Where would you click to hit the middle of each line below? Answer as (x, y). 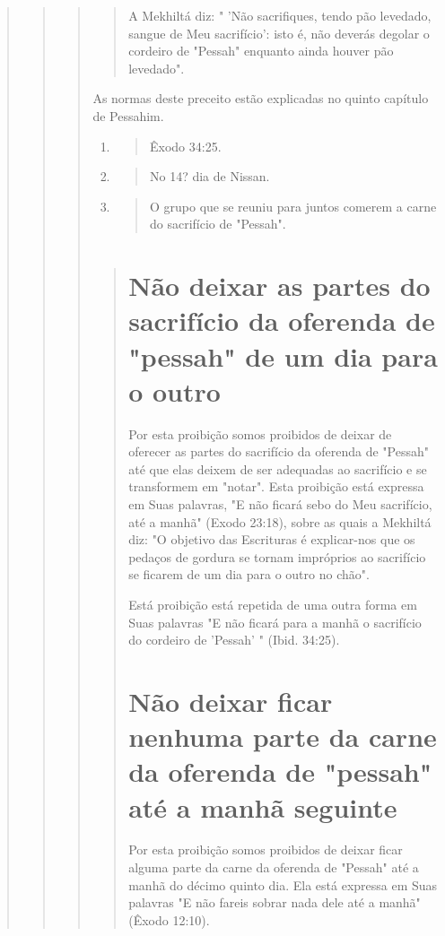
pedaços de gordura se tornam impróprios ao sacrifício (277, 556)
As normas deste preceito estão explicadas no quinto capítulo (261, 98)
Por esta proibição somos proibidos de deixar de (260, 433)
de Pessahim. (128, 115)
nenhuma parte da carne (283, 737)
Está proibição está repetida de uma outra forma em (273, 604)
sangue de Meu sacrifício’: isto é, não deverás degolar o (279, 33)
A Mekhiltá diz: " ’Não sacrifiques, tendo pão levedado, (280, 15)
